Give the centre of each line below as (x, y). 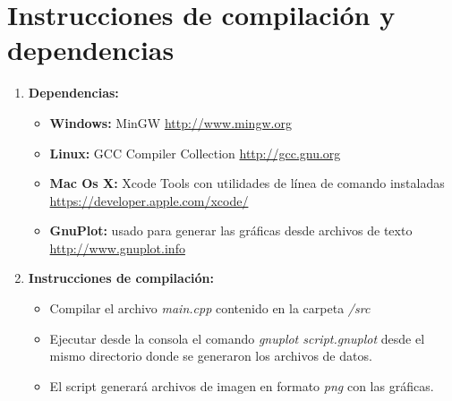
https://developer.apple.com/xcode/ (149, 200)
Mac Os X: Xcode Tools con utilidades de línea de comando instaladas (247, 183)
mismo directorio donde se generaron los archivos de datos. (211, 356)
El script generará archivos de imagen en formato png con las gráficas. (242, 385)
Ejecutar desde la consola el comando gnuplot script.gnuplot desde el (237, 338)
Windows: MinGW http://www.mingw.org (171, 122)
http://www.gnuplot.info (117, 247)
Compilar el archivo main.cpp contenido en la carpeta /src (210, 308)
